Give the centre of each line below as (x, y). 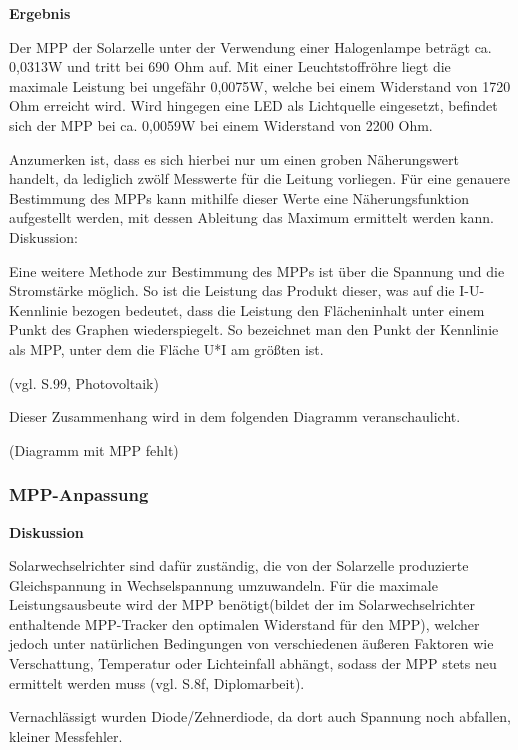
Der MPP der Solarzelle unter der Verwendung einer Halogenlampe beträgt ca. (250, 46)
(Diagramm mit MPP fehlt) (94, 449)
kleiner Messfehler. (66, 735)
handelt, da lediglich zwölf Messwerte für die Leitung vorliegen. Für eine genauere (259, 178)
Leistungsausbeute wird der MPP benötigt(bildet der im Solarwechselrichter (242, 604)
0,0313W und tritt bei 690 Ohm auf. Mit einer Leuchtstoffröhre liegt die (230, 66)
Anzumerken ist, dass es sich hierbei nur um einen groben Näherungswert (234, 158)
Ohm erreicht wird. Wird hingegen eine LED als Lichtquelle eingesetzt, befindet (253, 105)
